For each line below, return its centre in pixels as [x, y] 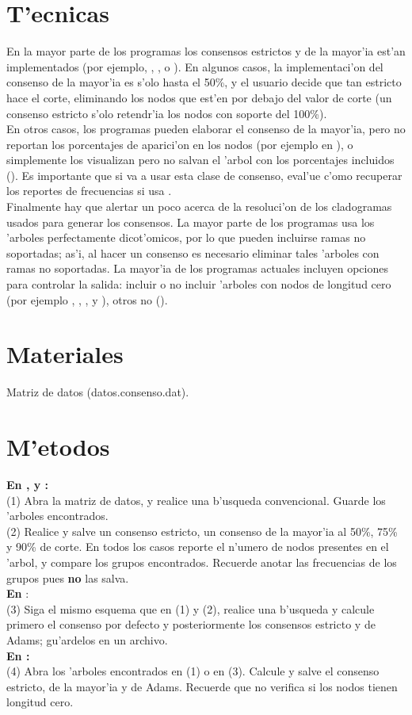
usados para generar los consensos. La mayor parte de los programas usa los [191, 222]
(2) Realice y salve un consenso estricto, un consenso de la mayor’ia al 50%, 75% [202, 531]
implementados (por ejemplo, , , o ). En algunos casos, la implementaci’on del [195, 66]
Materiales [65, 354]
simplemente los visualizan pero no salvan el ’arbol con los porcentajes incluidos [200, 160]
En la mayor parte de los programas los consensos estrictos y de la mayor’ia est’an [206, 51]
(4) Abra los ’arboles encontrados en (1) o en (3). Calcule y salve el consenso [193, 671]
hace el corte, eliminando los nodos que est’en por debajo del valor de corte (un [199, 97]
